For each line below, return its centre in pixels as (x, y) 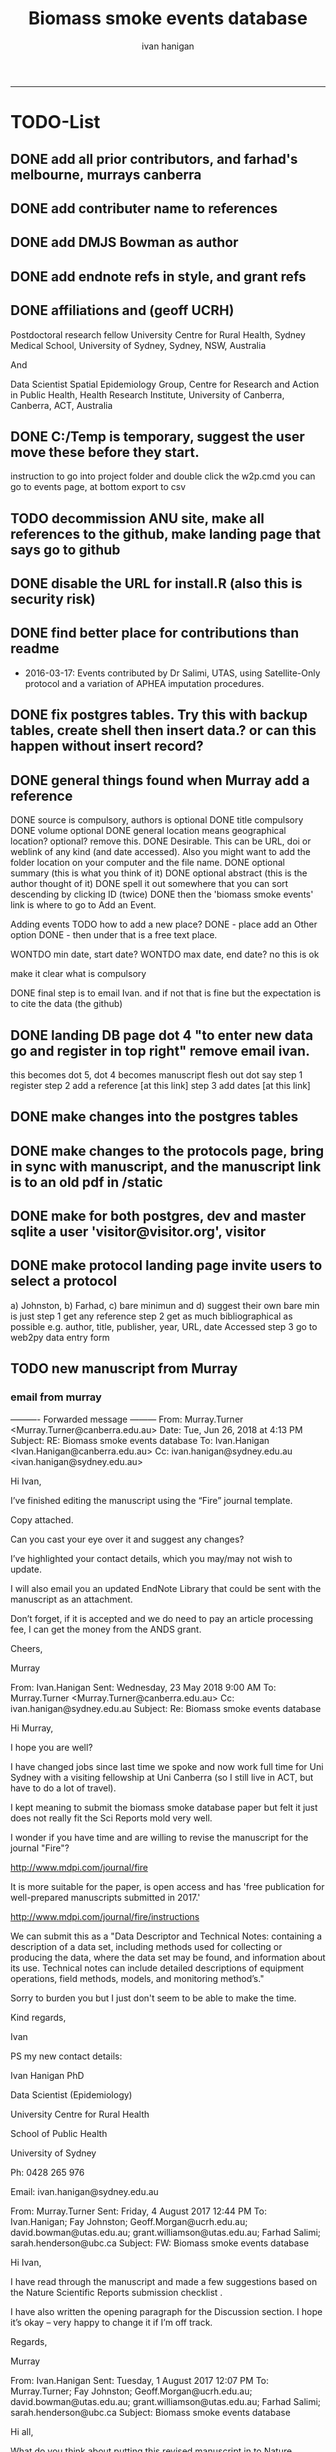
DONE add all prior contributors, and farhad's (154, 158)
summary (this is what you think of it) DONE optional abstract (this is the (159, 873)
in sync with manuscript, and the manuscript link (166, 1166)
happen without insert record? (107, 746)
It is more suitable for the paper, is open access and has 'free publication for (167, 1886)
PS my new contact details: (66, 2056)
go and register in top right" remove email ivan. (160, 1050)
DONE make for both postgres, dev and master (158, 1216)
